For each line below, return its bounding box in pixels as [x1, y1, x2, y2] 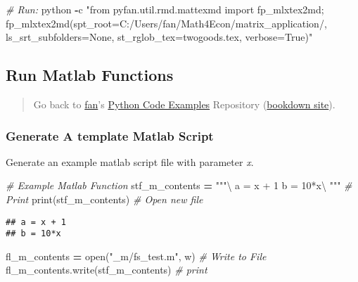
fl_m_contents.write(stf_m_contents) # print [6, 262, 207, 277]
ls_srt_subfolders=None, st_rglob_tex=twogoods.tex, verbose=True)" [6, 30, 313, 44]
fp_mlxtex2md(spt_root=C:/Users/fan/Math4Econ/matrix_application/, [6, 15, 327, 30]
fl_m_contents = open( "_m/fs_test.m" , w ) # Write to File [6, 248, 267, 263]
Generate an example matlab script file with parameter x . [6, 154, 254, 169]
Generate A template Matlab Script [6, 127, 214, 144]
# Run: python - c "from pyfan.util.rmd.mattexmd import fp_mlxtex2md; [6, 2, 324, 16]
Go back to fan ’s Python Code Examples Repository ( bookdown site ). [33, 96, 335, 111]
